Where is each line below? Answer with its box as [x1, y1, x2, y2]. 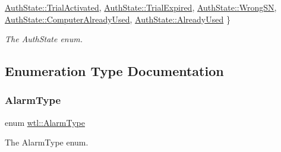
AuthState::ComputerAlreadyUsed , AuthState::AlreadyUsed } [5, 12, 231, 25]
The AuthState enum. [5, 33, 83, 45]
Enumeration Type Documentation [5, 62, 224, 80]
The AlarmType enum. [5, 136, 89, 148]
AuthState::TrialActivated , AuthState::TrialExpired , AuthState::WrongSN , [5, 1, 277, 13]
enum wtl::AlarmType [5, 116, 85, 128]
